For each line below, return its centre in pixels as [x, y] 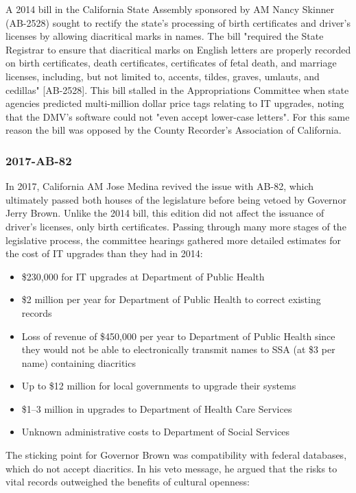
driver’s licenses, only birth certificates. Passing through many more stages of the [176, 226]
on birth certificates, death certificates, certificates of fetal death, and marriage [171, 63]
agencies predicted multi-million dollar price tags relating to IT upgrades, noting [175, 103]
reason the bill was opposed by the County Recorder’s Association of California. [174, 130]
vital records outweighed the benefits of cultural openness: [128, 482]
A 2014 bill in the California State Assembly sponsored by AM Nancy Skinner [170, 9]
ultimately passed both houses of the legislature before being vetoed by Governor [176, 199]
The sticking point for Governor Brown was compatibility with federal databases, [176, 455]
